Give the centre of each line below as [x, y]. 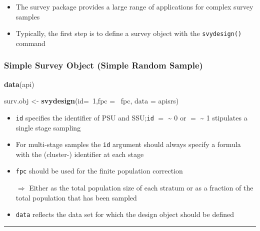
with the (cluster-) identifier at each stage [80, 154]
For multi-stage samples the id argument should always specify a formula [128, 144]
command [30, 43]
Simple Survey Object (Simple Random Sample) [103, 65]
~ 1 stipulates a [224, 117]
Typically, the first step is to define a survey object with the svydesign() [129, 33]
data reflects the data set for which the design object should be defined [125, 214]
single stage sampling [48, 127]
